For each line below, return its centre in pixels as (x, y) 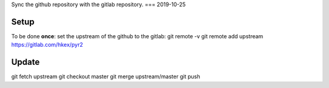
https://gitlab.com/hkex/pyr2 (47, 45)
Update (26, 62)
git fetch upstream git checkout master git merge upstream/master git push (106, 76)
